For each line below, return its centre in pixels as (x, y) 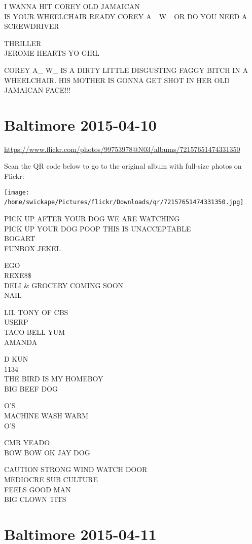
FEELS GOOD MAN (38, 489)
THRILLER (23, 43)
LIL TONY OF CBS (36, 312)
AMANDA (21, 342)
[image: (17, 192)
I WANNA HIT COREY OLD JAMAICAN (72, 6)
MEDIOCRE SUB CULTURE (51, 479)
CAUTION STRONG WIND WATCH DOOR (76, 469)
